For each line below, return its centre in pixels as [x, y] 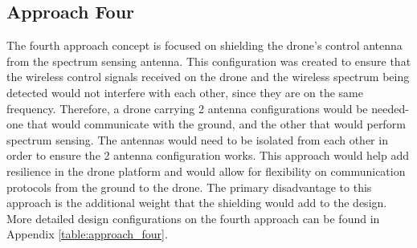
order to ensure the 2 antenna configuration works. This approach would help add [208, 155]
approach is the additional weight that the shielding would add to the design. [197, 203]
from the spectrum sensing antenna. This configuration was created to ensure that [209, 61]
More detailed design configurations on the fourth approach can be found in [193, 218]
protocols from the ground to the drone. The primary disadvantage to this [189, 187]
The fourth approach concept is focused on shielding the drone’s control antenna [204, 45]
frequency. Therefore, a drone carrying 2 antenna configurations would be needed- [208, 108]
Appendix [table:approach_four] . [87, 234]
